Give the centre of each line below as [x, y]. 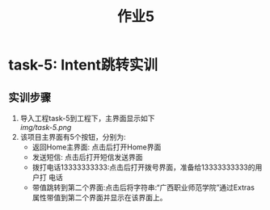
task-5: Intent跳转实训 [83, 65]
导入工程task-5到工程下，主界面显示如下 [87, 118]
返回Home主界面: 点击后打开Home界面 [97, 147]
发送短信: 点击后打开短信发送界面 [87, 157]
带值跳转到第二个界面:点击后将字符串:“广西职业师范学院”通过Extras [143, 187]
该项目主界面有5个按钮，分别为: [73, 137]
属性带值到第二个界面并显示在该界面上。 [99, 197]
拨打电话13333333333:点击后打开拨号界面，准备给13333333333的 [143, 167]
